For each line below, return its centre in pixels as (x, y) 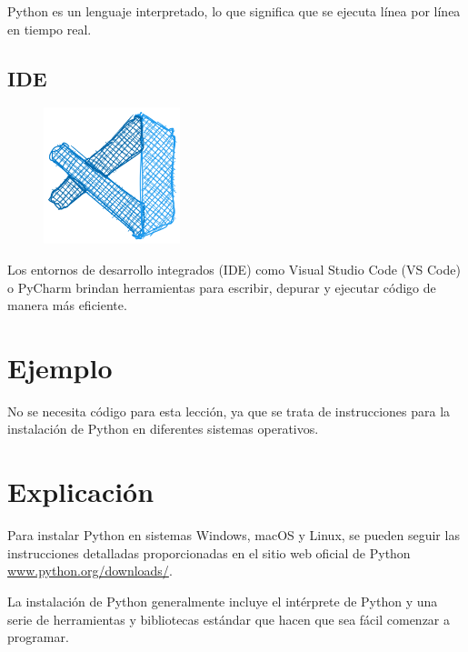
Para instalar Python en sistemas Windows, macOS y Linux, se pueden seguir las (234, 535)
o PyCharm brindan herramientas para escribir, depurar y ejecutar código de (222, 287)
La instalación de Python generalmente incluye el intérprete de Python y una (223, 601)
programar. (38, 637)
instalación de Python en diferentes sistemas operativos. (163, 429)
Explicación (81, 492)
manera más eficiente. (67, 305)
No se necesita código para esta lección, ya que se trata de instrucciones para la (229, 411)
